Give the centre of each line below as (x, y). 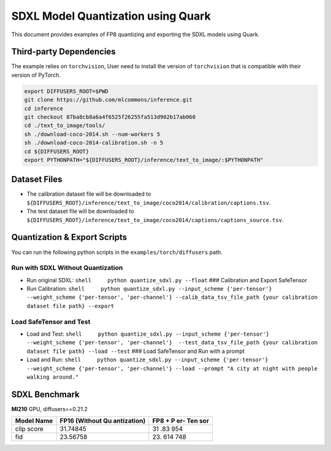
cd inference (44, 108)
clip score (29, 429)
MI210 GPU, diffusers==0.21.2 (50, 409)
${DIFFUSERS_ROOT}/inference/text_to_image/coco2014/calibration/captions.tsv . (149, 202)
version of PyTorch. (36, 75)
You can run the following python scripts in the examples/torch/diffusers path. (117, 252)
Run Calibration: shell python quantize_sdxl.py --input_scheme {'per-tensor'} (149, 289)
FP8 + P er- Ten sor (181, 421)
